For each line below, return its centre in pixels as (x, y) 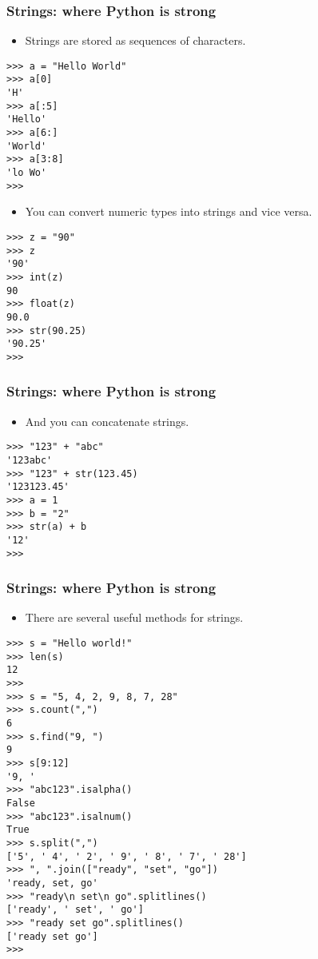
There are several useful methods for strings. (134, 617)
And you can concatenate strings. (107, 421)
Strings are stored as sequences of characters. (135, 40)
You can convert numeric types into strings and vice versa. (169, 211)
